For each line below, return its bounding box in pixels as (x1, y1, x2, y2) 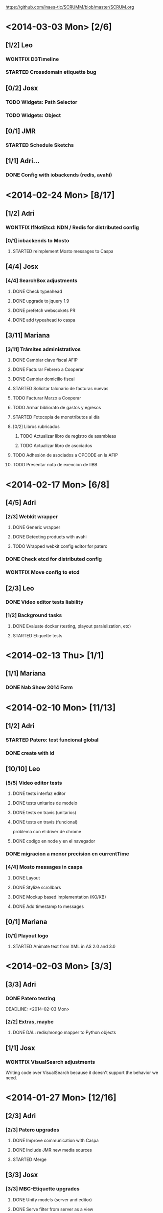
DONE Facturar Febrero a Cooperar (12, 367, 84, 372)
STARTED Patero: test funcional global (5, 736, 99, 743)
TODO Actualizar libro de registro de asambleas (20, 433, 116, 439)
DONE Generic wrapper (12, 524, 61, 530)
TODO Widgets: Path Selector (5, 98, 78, 105)
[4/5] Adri (5, 499, 36, 507)
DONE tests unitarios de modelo (12, 800, 78, 806)
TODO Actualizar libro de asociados (20, 443, 93, 449)
